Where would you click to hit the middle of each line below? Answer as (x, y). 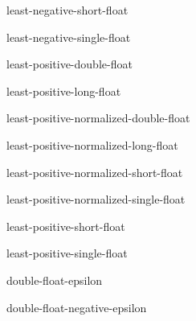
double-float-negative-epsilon (77, 307)
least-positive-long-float (64, 91)
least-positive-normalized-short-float (95, 172)
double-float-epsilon (55, 280)
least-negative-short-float (67, 10)
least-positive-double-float (69, 64)
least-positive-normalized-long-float (92, 144)
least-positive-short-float (66, 226)
